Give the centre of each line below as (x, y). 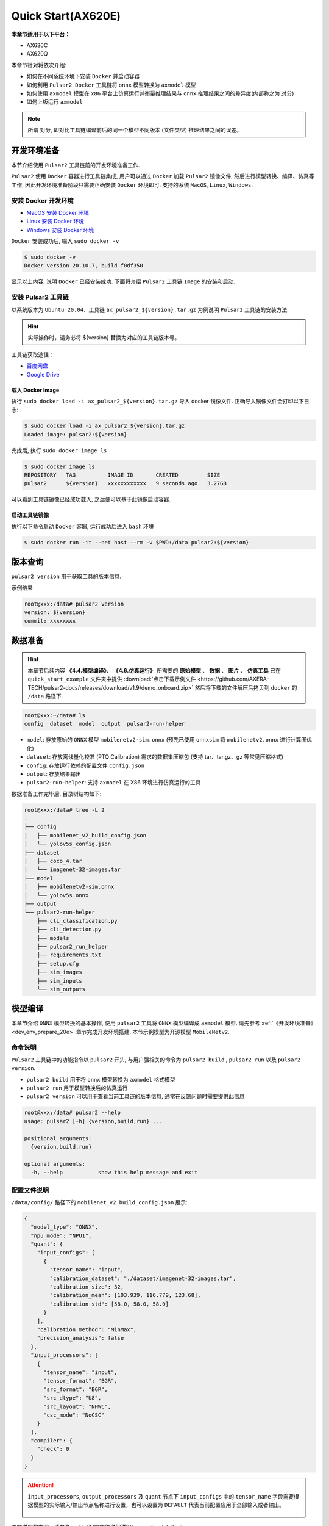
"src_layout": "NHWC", (77, 1406)
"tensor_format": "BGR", (81, 1381)
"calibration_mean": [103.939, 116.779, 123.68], (125, 1295)
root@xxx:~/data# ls (55, 715)
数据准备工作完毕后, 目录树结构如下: (56, 794)
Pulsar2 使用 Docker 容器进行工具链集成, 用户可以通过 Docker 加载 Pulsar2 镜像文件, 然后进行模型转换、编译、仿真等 (163, 176)
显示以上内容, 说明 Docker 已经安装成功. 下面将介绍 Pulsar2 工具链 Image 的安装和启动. (123, 281)
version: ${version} (55, 613)
